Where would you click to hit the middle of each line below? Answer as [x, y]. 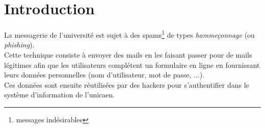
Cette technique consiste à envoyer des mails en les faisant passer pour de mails [128, 54]
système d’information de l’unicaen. [60, 95]
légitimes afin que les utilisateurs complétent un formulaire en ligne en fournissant [132, 65]
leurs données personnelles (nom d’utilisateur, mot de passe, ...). [104, 75]
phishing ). [19, 45]
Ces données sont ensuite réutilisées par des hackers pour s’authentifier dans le [127, 84]
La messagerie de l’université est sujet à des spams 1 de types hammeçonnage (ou [129, 34]
